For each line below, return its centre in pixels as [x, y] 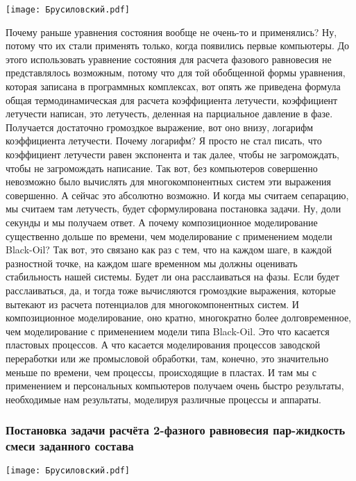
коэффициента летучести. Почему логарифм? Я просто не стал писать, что [164, 141]
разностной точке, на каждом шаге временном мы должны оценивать [152, 263]
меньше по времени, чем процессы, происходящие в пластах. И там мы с [161, 372]
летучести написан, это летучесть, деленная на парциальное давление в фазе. [169, 113]
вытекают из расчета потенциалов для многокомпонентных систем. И [152, 304]
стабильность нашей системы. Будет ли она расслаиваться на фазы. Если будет [172, 277]
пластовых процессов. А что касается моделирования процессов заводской [163, 345]
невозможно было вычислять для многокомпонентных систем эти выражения [168, 182]
